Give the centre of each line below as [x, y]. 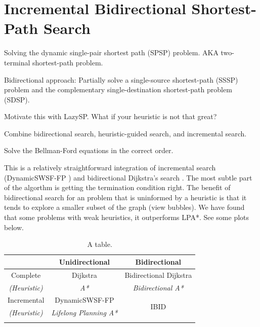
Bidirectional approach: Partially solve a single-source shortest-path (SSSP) [121, 79]
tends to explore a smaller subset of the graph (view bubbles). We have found [124, 207]
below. [14, 227]
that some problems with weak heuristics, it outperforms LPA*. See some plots [127, 217]
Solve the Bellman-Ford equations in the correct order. [89, 150]
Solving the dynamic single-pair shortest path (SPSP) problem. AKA [111, 52]
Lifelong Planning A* [84, 313]
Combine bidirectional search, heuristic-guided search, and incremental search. [125, 133]
